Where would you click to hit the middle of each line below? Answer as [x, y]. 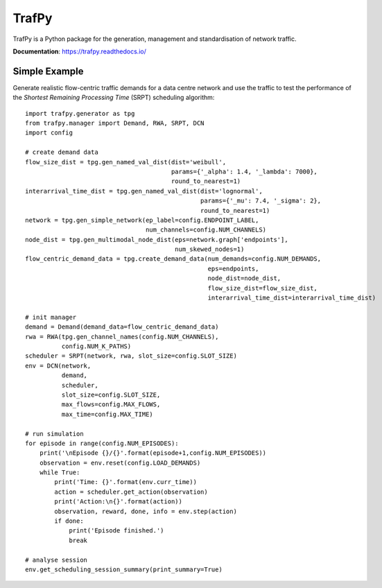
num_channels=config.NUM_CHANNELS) [206, 230]
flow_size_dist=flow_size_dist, [263, 288]
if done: [69, 521]
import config [49, 133]
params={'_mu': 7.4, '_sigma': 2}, [261, 201]
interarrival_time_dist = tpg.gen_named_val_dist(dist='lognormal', [144, 191]
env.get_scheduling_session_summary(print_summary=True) [124, 569]
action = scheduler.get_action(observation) [131, 492]
